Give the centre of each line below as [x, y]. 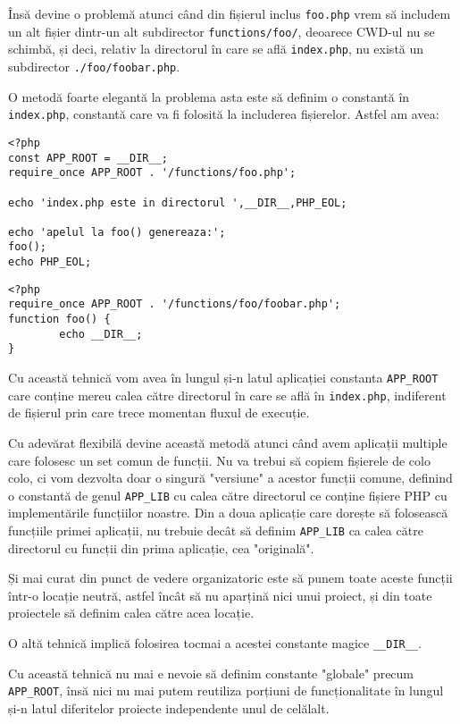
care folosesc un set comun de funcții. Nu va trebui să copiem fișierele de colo [219, 460]
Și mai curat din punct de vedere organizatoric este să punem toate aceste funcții [230, 578]
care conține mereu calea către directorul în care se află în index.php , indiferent [227, 395]
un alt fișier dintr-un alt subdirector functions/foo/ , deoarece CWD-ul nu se [222, 31]
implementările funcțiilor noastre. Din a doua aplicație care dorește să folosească [228, 513]
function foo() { [59, 320]
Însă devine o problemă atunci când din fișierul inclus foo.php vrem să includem [230, 13]
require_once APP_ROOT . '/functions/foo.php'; [152, 173]
